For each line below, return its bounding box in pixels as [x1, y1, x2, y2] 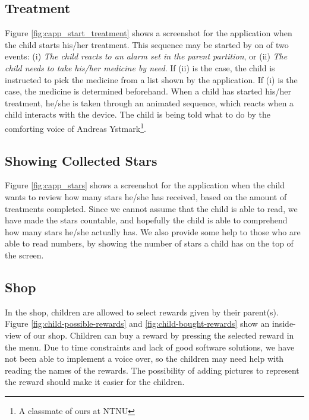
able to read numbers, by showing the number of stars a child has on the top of [5, 237, 294, 250]
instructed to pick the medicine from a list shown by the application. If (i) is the [5, 73, 298, 86]
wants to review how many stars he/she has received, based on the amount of [5, 191, 287, 203]
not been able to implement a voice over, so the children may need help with [5, 352, 284, 365]
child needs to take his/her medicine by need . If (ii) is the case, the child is [5, 61, 275, 74]
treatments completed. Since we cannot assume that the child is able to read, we [5, 202, 298, 214]
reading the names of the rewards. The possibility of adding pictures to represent [5, 364, 299, 376]
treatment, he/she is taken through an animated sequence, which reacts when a [5, 96, 294, 109]
